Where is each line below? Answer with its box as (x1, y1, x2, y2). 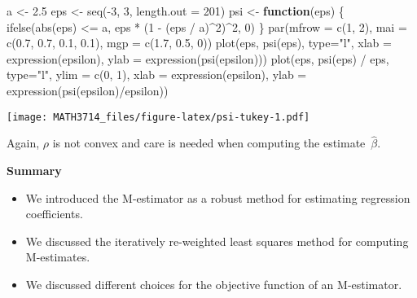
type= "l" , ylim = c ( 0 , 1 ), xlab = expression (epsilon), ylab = (7, 66, 307, 83)
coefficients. (25, 205, 83, 222)
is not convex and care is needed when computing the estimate (52, 134, 366, 151)
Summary (7, 162, 62, 179)
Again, (7, 134, 40, 151)
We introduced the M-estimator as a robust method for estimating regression (25, 189, 410, 206)
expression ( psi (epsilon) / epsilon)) (7, 81, 169, 99)
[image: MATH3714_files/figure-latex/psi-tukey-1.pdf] (7, 111, 310, 123)
